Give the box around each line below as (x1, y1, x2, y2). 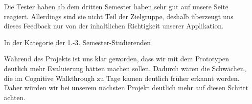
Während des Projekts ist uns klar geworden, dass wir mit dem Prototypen (4, 53, 229, 64)
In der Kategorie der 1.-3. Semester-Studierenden (4, 37, 151, 47)
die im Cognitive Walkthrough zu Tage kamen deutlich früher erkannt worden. (4, 73, 240, 83)
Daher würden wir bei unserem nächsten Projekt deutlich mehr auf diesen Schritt (4, 82, 249, 93)
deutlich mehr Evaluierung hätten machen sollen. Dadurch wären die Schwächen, (4, 63, 246, 73)
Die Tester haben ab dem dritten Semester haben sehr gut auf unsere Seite (4, 1, 229, 11)
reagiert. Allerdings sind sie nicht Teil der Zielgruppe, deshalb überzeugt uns (4, 11, 233, 21)
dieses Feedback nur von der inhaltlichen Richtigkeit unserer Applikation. (4, 21, 224, 31)
